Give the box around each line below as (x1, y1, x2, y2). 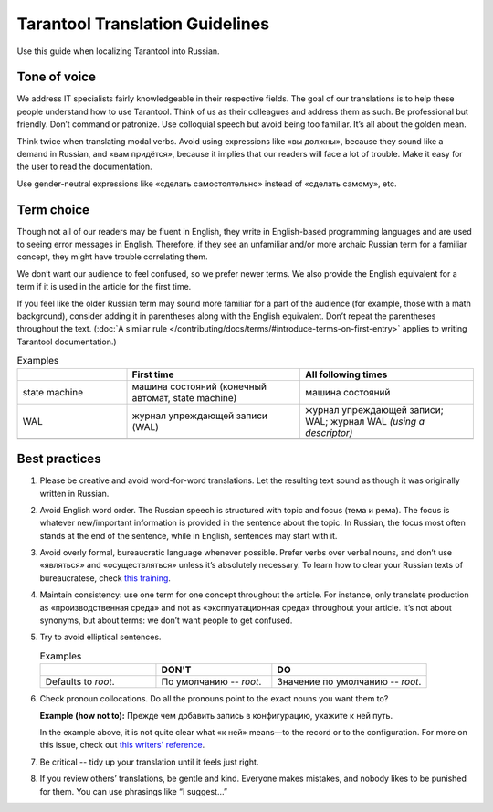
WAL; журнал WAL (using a (305, 415, 425, 427)
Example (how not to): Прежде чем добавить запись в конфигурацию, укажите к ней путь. (39, 710, 393, 721)
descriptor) (305, 426, 353, 438)
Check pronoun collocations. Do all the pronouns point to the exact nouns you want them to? (39, 693, 389, 704)
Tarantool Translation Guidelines (16, 14, 269, 34)
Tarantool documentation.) (16, 336, 118, 347)
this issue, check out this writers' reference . (39, 740, 205, 751)
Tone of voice (16, 69, 96, 85)
